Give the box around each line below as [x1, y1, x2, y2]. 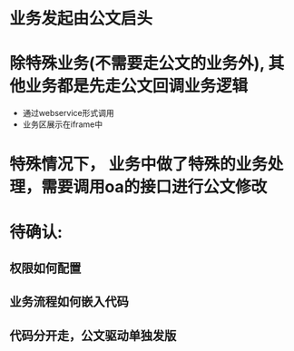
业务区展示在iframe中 [22, 119, 103, 130]
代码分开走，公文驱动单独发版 [9, 327, 177, 343]
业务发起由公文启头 [9, 8, 153, 29]
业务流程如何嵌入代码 [9, 294, 129, 309]
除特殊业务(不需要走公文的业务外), [9, 54, 265, 73]
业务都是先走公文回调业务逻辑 [25, 76, 249, 96]
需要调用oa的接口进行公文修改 [41, 177, 268, 198]
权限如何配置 [9, 260, 82, 276]
